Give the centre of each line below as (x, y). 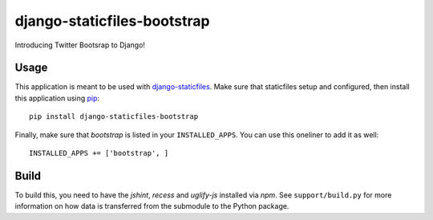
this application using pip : (57, 98)
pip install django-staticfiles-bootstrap (114, 117)
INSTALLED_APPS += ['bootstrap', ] (99, 153)
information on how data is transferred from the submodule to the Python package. (152, 206)
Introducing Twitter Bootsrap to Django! (80, 45)
